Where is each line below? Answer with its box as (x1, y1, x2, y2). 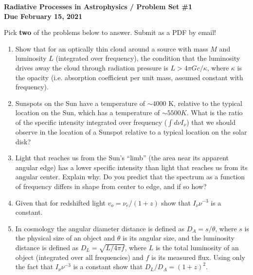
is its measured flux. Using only (151, 252, 245, 262)
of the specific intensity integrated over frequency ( (15, 117, 167, 127)
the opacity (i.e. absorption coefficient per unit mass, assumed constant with (15, 72, 243, 82)
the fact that (15, 261, 54, 272)
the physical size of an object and (15, 233, 115, 243)
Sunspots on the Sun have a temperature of (15, 98, 145, 108)
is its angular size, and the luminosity (123, 233, 235, 243)
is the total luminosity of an (155, 242, 239, 252)
